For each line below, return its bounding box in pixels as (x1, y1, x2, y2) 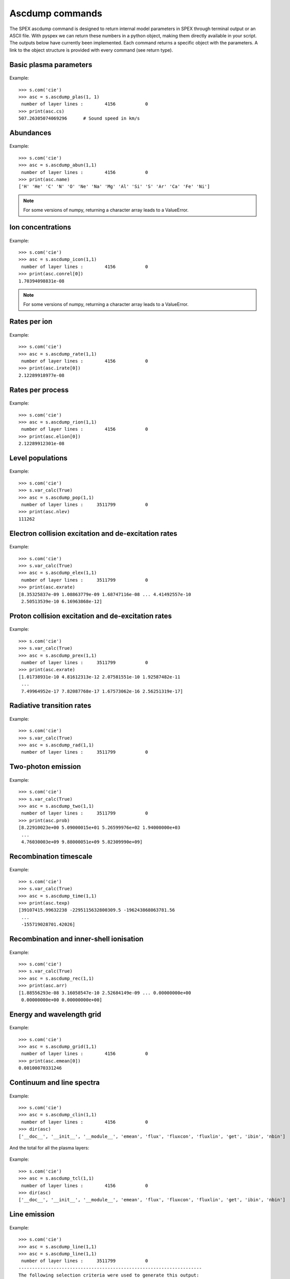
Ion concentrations (9, 223, 72, 232)
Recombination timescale (9, 852, 93, 861)
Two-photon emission (9, 762, 81, 771)
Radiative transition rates (9, 701, 92, 710)
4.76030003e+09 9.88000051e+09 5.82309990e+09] (21, 839, 143, 845)
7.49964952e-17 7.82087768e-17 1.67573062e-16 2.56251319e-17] (21, 688, 184, 694)
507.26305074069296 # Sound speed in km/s (18, 116, 140, 121)
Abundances (9, 128, 52, 137)
